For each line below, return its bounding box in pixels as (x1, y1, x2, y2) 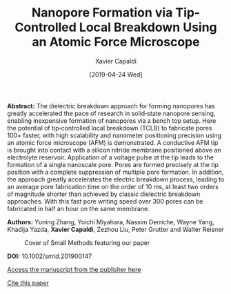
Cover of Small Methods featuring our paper (24, 238, 150, 246)
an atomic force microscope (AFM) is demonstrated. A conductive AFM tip (7, 138, 219, 146)
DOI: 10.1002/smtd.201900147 (7, 252, 92, 260)
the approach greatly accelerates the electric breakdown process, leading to (7, 175, 225, 184)
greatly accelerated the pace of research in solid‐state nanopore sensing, (7, 109, 216, 117)
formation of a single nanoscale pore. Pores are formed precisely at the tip (7, 160, 219, 168)
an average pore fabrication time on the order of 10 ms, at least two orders (7, 182, 219, 190)
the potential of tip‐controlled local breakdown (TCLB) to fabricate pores (7, 124, 212, 132)
